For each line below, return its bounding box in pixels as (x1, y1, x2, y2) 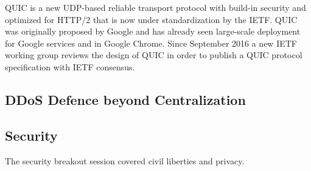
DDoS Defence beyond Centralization (5, 90, 246, 109)
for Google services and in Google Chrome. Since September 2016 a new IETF (5, 36, 297, 49)
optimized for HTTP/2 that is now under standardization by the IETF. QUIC (5, 13, 298, 25)
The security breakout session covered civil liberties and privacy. (5, 154, 245, 167)
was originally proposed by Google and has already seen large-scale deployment (5, 25, 301, 38)
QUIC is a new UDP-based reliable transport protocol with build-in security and (5, 1, 306, 13)
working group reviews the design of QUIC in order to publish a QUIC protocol (5, 49, 302, 61)
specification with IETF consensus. (5, 60, 135, 73)
